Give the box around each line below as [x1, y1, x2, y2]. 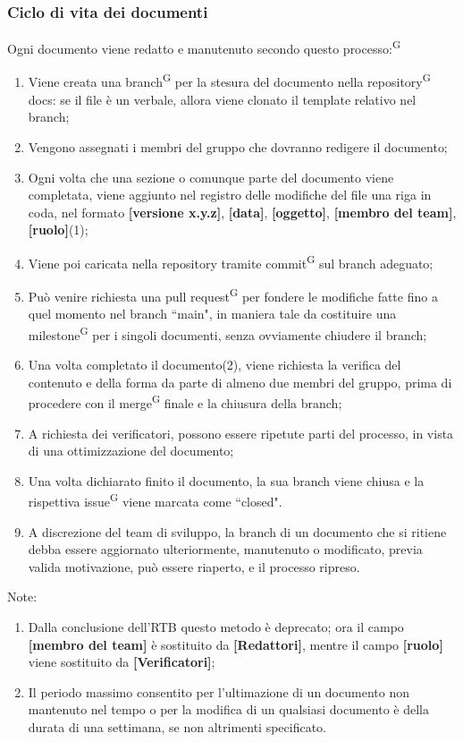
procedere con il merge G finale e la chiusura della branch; [28, 391, 342, 413]
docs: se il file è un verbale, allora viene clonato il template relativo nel [28, 90, 417, 108]
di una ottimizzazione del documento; [28, 441, 234, 460]
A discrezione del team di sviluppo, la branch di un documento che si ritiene [28, 522, 447, 541]
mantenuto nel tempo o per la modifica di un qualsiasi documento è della [28, 700, 429, 719]
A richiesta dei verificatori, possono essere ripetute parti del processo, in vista [28, 423, 454, 442]
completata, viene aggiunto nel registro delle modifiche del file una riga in [28, 185, 432, 204]
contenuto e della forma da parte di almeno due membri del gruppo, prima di [28, 372, 452, 391]
